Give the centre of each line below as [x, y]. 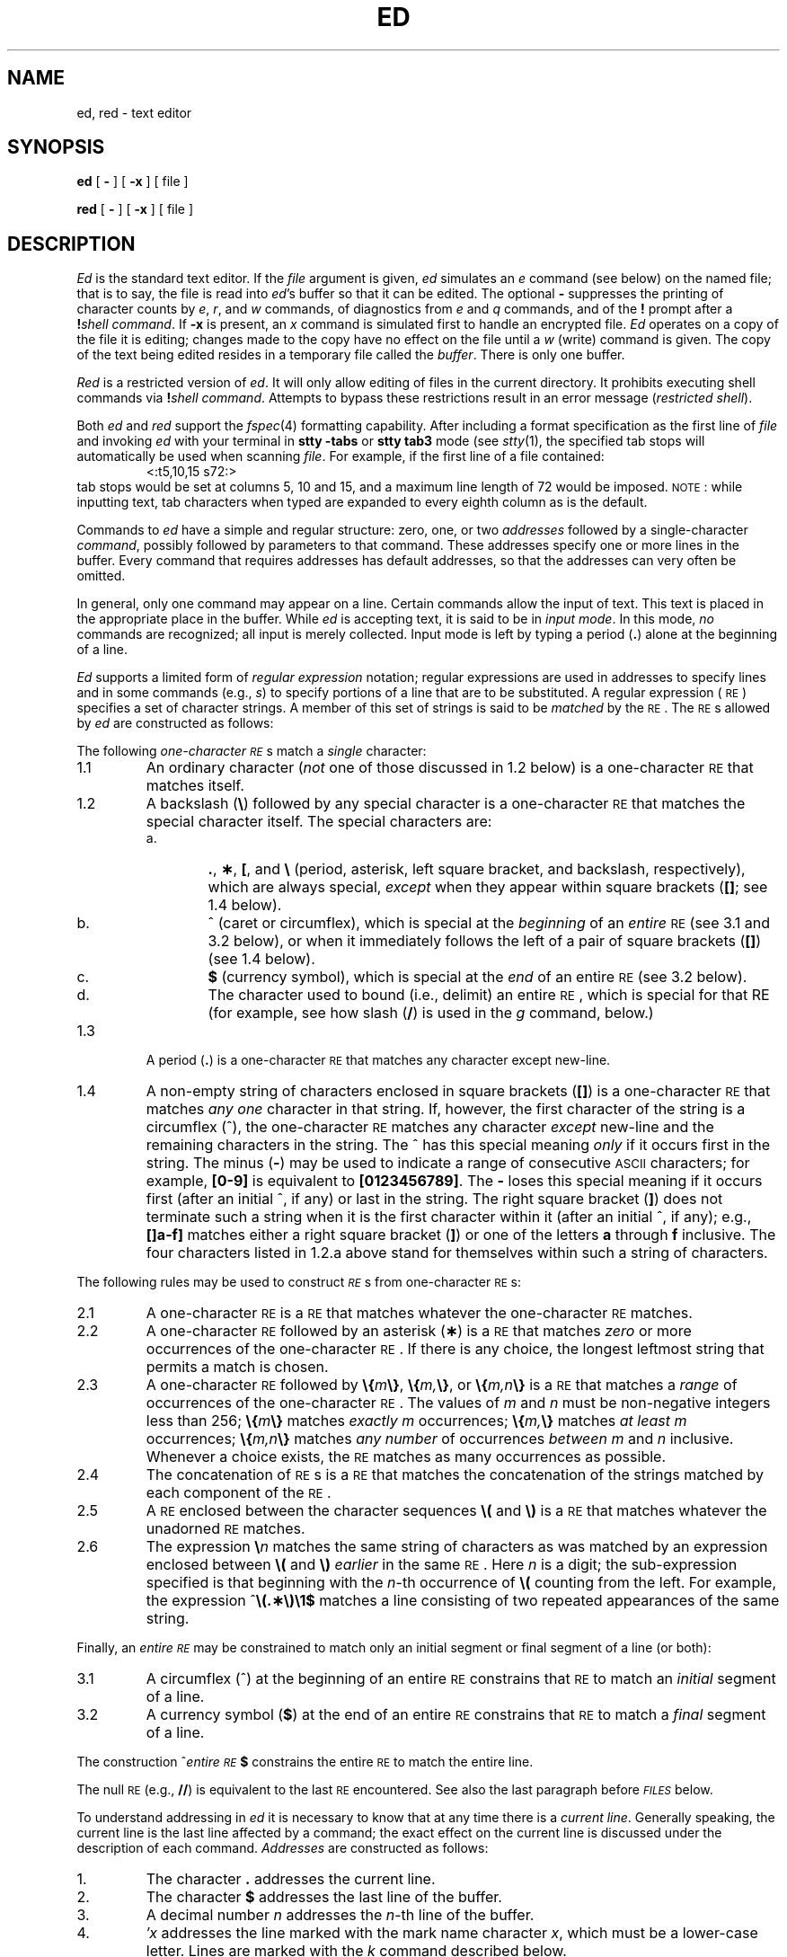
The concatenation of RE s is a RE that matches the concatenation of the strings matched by [455, 1475]
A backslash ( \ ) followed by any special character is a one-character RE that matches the [446, 804]
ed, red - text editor [134, 112]
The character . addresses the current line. [291, 1879]
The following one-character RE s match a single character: [252, 751]
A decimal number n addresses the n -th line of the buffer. [340, 1915]
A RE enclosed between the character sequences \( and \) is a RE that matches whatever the [456, 1511]
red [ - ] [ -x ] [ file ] [135, 209]
